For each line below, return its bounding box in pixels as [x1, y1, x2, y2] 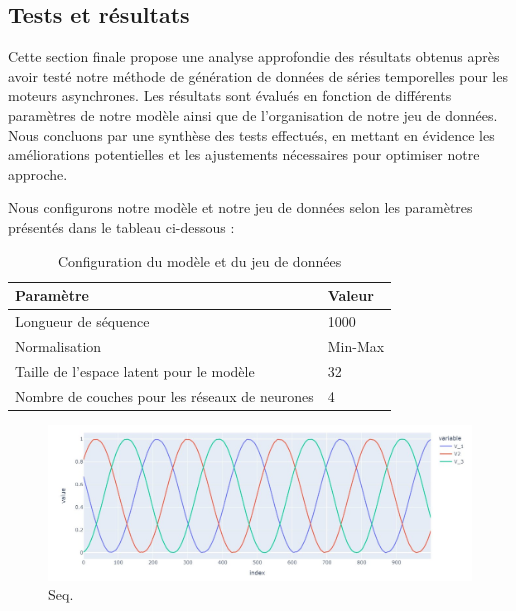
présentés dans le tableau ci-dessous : [8, 216, 235, 237]
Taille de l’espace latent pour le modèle [15, 360, 255, 381]
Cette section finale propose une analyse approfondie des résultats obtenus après [8, 46, 500, 67]
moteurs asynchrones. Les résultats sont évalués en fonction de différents [8, 85, 452, 106]
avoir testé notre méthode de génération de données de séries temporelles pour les [8, 65, 508, 86]
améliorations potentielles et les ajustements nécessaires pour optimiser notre [8, 144, 480, 165]
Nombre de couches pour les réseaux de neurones [15, 385, 314, 406]
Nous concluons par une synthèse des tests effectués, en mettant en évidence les [8, 124, 495, 145]
